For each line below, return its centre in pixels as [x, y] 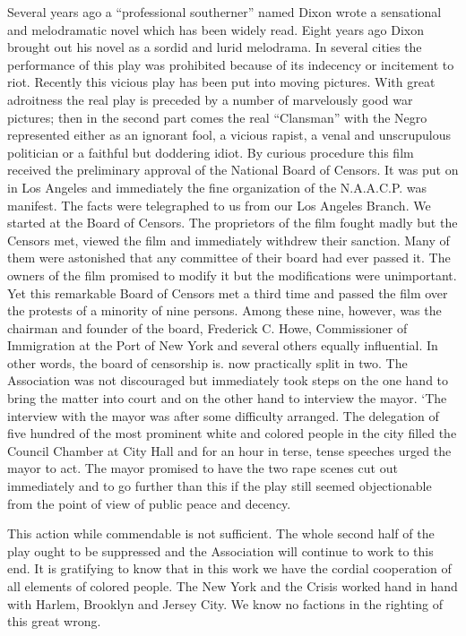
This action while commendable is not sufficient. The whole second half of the [221, 533]
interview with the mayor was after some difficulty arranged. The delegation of [223, 415]
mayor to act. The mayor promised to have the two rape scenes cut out [203, 468]
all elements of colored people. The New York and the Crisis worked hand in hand [233, 586]
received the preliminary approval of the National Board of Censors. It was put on [233, 170]
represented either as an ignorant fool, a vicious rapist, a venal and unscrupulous [229, 135]
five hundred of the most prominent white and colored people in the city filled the [232, 433]
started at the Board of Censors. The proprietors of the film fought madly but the [233, 223]
